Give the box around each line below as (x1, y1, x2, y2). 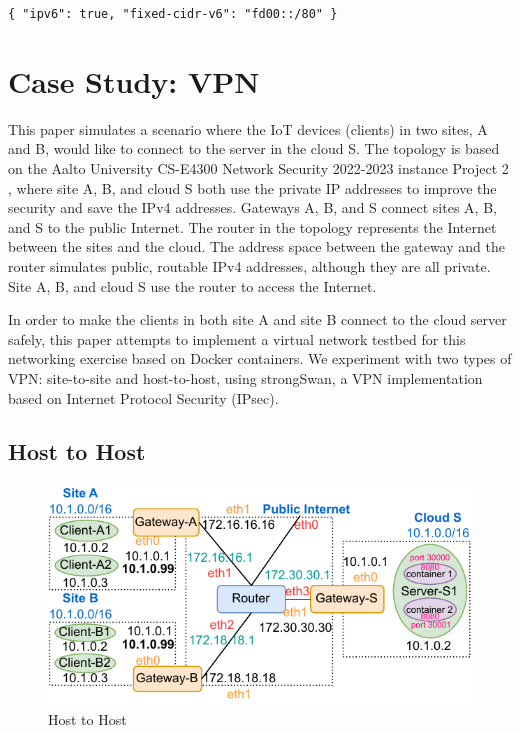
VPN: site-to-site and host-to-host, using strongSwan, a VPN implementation (8, 367, 483, 388)
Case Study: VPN (8, 60, 260, 101)
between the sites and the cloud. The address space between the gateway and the (8, 236, 505, 257)
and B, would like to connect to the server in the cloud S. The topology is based (8, 138, 500, 159)
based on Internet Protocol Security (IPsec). (8, 387, 279, 408)
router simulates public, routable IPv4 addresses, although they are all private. (8, 255, 491, 276)
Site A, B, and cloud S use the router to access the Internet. (8, 275, 377, 296)
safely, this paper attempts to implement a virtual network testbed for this (8, 328, 466, 349)
